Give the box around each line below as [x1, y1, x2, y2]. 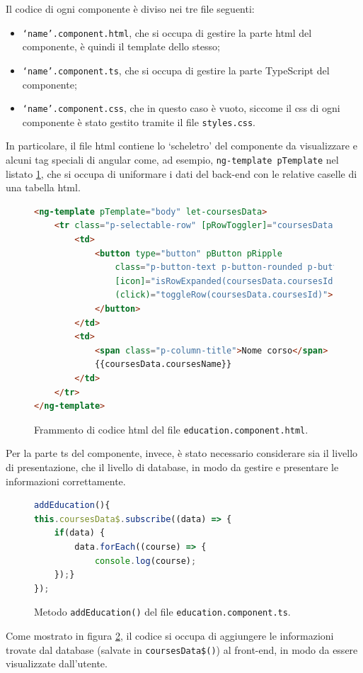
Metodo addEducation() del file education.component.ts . [34, 604, 291, 619]
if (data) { [54, 528, 105, 538]
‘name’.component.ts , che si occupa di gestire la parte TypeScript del [22, 62, 330, 77]
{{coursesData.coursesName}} [94, 359, 232, 370]
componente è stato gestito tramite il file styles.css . [22, 114, 256, 129]
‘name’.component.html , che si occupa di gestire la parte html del [22, 25, 312, 40]
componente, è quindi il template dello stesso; [22, 39, 220, 54]
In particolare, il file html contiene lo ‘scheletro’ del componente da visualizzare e [6, 138, 357, 153]
